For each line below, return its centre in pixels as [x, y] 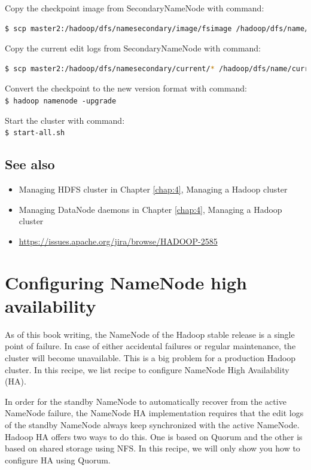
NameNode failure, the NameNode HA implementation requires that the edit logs [154, 413]
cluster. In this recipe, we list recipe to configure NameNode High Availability [147, 369]
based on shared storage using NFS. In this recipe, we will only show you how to [153, 448]
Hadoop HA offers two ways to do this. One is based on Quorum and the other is [154, 436]
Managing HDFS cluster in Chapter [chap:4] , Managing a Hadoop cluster [153, 189]
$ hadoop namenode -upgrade [61, 101]
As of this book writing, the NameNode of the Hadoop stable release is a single [150, 334]
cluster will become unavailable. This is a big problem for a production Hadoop [150, 357]
